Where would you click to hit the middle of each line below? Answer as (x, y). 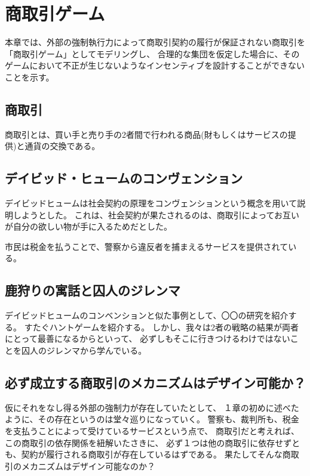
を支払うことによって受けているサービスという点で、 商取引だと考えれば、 (152, 431)
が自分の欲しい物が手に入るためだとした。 (88, 226)
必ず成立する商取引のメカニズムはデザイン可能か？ (155, 383)
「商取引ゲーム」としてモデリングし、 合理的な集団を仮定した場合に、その (152, 53)
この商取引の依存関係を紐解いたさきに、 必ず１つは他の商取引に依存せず (148, 442)
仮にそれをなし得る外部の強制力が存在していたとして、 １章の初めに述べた (152, 407)
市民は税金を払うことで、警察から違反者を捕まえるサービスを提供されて (147, 246)
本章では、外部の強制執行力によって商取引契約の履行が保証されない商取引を (155, 42)
